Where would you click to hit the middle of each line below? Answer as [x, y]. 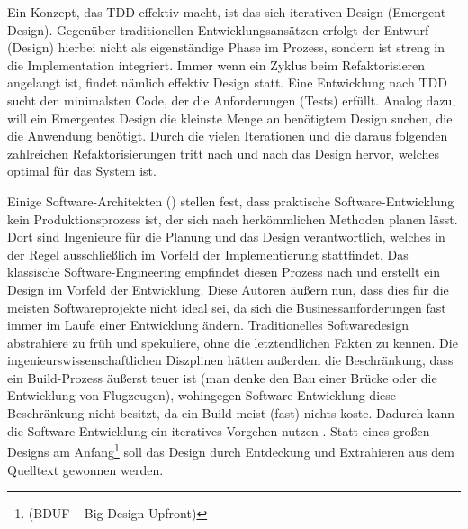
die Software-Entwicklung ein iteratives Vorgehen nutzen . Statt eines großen [219, 430]
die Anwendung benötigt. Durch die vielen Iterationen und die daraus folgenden [228, 136]
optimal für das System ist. [82, 171]
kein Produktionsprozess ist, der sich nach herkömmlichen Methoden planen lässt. [233, 219]
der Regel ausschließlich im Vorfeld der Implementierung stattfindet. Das [208, 254]
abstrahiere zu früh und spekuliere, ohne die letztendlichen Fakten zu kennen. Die [233, 342]
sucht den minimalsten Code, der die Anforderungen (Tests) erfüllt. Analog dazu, [232, 100]
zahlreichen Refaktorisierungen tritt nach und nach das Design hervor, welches [224, 153]
